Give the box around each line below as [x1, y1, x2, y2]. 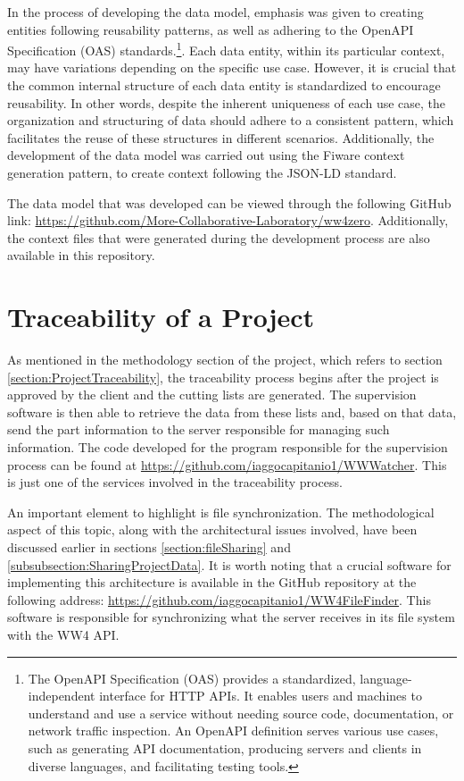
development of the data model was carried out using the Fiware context [7, 146, 405, 164]
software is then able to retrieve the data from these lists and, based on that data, [7, 402, 457, 421]
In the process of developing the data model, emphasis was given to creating [7, 3, 424, 21]
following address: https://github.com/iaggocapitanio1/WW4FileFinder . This [7, 590, 431, 609]
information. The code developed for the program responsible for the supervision [7, 438, 448, 457]
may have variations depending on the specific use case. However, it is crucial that [7, 58, 457, 77]
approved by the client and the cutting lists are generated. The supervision [7, 385, 417, 404]
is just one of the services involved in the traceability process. [7, 473, 343, 491]
